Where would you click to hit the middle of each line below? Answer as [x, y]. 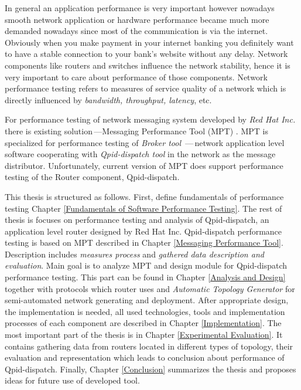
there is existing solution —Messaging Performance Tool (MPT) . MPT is [136, 130]
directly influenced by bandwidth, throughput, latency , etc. [108, 99]
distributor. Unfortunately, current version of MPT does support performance [144, 165]
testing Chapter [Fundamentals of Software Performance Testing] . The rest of [143, 208]
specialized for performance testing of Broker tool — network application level [145, 142]
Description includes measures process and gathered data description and [134, 254]
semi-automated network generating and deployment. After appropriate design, [147, 300]
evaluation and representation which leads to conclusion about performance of [145, 357]
